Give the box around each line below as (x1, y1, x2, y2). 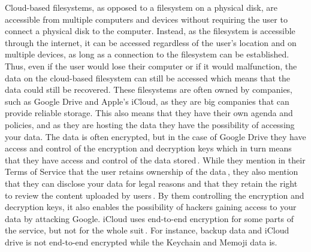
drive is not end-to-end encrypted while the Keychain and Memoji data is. (5, 235, 277, 248)
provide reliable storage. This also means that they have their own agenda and (5, 107, 293, 119)
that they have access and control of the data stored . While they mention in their (5, 153, 306, 166)
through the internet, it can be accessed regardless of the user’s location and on (5, 36, 297, 48)
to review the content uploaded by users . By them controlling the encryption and (5, 189, 304, 201)
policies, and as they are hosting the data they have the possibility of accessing (5, 118, 295, 130)
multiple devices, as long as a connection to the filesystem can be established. (5, 48, 289, 60)
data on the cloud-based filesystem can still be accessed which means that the (5, 71, 291, 84)
